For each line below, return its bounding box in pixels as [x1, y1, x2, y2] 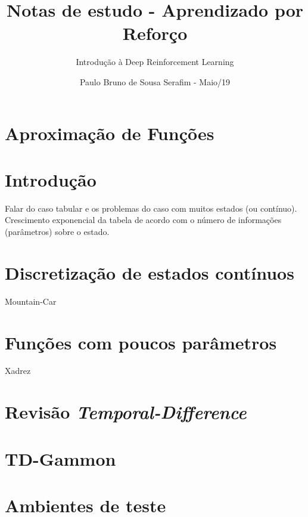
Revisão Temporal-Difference [5, 400, 247, 425]
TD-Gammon [5, 446, 116, 470]
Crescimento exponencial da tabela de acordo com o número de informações [5, 213, 282, 226]
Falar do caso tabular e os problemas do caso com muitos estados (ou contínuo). [5, 202, 297, 214]
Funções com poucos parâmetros [5, 330, 277, 354]
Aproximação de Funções [5, 120, 214, 145]
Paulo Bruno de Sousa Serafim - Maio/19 [79, 75, 231, 88]
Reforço [122, 21, 188, 45]
